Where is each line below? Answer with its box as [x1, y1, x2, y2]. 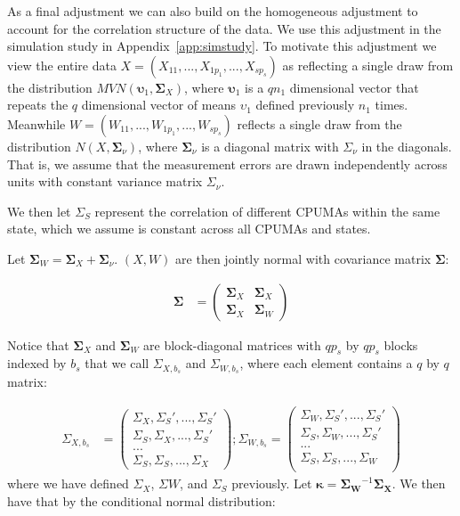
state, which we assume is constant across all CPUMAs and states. [7, 219, 371, 238]
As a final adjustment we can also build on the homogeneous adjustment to [7, 2, 418, 20]
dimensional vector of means [81, 95, 236, 114]
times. [375, 95, 408, 114]
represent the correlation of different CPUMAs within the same [94, 201, 440, 220]
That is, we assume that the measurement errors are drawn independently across [7, 154, 448, 173]
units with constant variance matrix [7, 172, 203, 191]
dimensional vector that [289, 78, 419, 96]
